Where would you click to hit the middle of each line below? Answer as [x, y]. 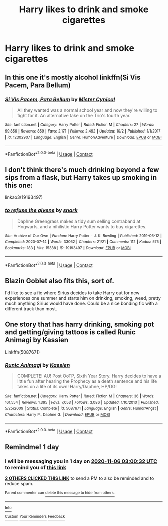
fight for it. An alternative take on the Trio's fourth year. [74, 115]
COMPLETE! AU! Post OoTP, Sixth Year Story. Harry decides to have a [89, 376]
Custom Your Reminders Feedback [35, 517]
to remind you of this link [36, 467]
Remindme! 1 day [32, 447]
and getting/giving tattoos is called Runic [70, 332]
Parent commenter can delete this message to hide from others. [60, 493]
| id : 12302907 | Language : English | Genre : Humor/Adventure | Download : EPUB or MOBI [83, 137]
